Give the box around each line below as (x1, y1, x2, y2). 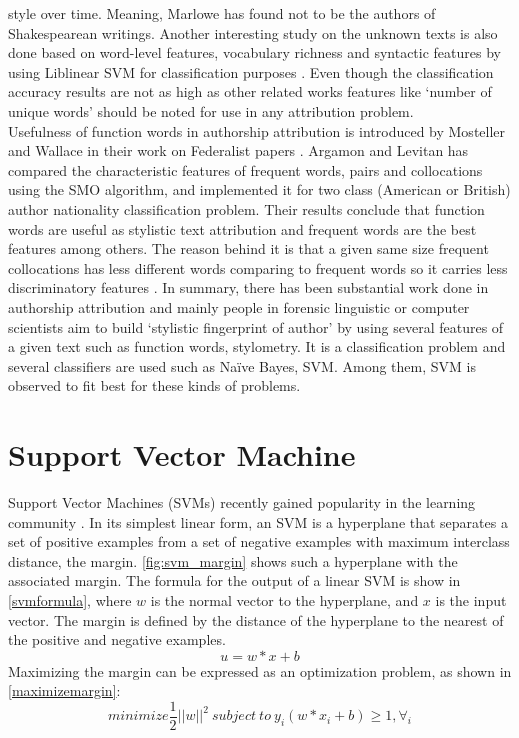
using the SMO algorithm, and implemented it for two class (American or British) (8, 179, 511, 200)
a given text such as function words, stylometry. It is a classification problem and (8, 336, 506, 357)
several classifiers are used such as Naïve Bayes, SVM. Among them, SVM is (8, 355, 476, 376)
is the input (435, 589, 507, 610)
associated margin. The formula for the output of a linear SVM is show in (8, 570, 461, 591)
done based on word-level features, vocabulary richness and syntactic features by (8, 42, 501, 63)
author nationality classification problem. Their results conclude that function (8, 198, 485, 219)
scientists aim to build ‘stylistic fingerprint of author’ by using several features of (8, 316, 504, 337)
